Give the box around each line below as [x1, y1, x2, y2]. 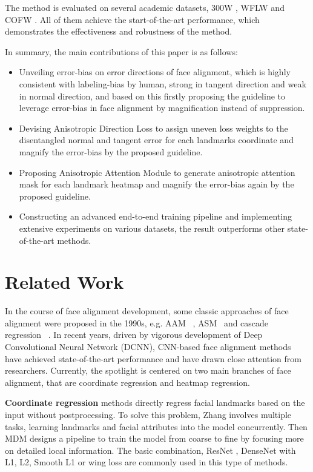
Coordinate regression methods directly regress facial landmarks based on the [5, 396, 305, 409]
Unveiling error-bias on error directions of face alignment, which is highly [19, 66, 291, 78]
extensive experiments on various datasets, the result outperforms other [19, 221, 285, 234]
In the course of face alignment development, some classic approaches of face [5, 305, 289, 317]
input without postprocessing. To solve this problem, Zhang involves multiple [5, 408, 292, 420]
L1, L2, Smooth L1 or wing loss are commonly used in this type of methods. [5, 456, 288, 468]
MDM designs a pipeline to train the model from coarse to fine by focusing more [5, 432, 304, 445]
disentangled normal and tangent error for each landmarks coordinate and [19, 133, 294, 146]
